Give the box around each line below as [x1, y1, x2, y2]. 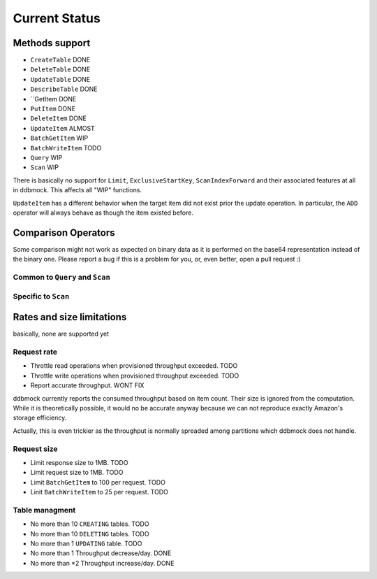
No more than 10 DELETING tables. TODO [30, 529, 149, 538]
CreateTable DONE [30, 56, 91, 64]
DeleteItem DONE [30, 114, 87, 122]
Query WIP [30, 153, 63, 162]
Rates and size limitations [13, 311, 127, 323]
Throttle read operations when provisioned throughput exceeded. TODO [30, 362, 238, 370]
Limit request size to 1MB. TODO [30, 469, 124, 477]
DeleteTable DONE [30, 65, 91, 73]
